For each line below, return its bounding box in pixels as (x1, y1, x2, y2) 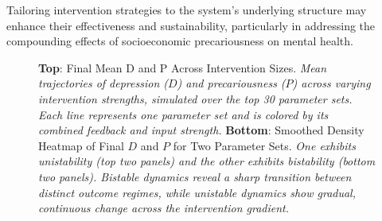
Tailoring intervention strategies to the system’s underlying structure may (6, 2, 367, 17)
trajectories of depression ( (38, 75, 169, 91)
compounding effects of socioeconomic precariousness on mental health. (6, 33, 353, 49)
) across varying (292, 75, 371, 91)
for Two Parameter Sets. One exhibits (173, 137, 356, 153)
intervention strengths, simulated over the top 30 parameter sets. (38, 90, 353, 107)
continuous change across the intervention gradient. (38, 200, 290, 216)
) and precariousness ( (177, 75, 286, 91)
